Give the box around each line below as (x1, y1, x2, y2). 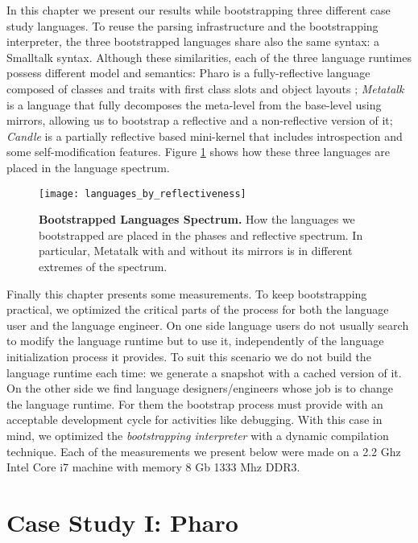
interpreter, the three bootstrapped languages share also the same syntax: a (6, 33, 380, 50)
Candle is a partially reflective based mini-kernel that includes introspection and (6, 127, 403, 144)
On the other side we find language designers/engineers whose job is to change (6, 380, 394, 397)
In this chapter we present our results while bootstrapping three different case (6, 2, 391, 18)
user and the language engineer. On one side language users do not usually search (6, 316, 409, 333)
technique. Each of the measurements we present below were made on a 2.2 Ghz (6, 442, 401, 459)
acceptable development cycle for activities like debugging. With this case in (6, 411, 383, 428)
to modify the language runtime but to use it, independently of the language (6, 332, 384, 349)
